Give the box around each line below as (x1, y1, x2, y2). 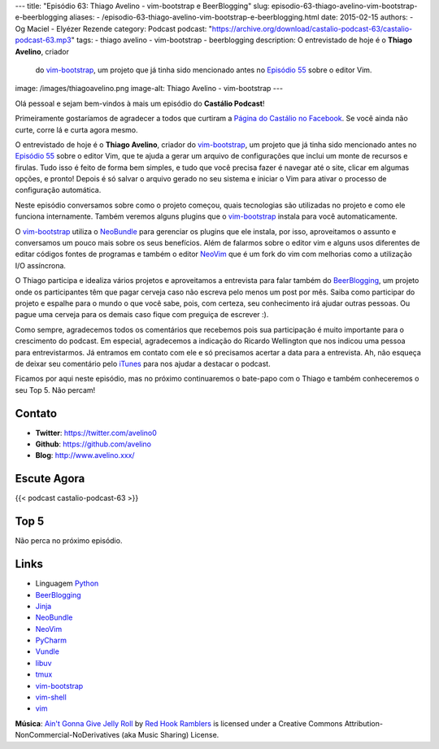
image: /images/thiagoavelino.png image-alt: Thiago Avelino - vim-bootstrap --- (15, 84, 284, 94)
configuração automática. (15, 185, 102, 195)
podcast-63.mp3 (15, 35, 72, 45)
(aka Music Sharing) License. (121, 730, 219, 740)
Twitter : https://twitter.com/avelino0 (35, 428, 158, 438)
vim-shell (35, 692, 67, 703)
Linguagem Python (35, 578, 99, 589)
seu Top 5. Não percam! (15, 385, 96, 394)
